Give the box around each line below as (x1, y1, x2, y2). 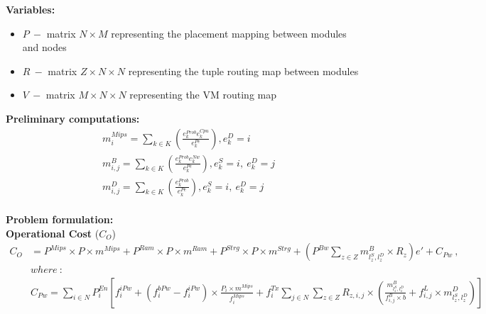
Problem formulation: (6, 212, 114, 227)
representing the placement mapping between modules (111, 26, 347, 40)
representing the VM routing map (129, 87, 276, 102)
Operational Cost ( (6, 225, 99, 240)
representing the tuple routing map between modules (128, 63, 359, 78)
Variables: (6, 2, 55, 16)
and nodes (22, 40, 67, 55)
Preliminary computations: (6, 111, 140, 125)
